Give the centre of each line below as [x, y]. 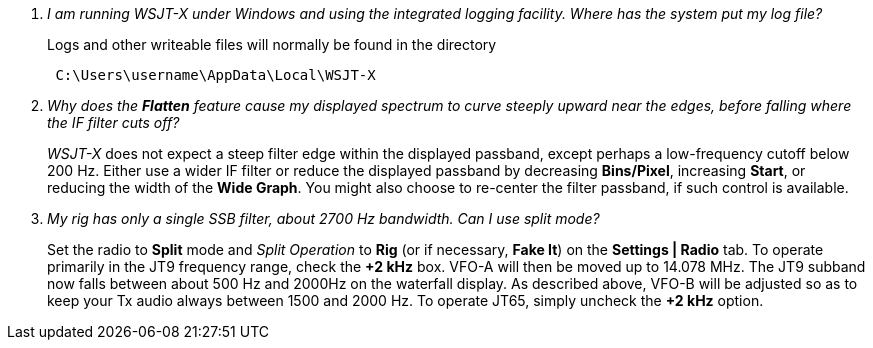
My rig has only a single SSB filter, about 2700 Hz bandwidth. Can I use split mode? [323, 218]
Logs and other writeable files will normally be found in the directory [272, 44]
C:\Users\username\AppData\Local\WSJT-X [215, 75]
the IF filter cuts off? [113, 122]
